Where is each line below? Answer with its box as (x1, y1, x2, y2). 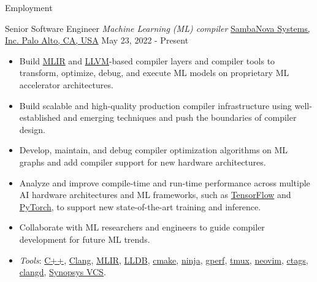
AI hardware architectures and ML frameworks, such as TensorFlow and (19, 188, 291, 201)
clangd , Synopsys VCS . (19, 265, 106, 278)
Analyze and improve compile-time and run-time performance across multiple (19, 176, 310, 189)
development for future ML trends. (19, 232, 150, 245)
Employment (5, 1, 53, 13)
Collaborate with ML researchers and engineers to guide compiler (19, 221, 265, 234)
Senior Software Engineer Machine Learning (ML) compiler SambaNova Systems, (5, 21, 310, 34)
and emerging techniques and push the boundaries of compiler (63, 111, 297, 124)
